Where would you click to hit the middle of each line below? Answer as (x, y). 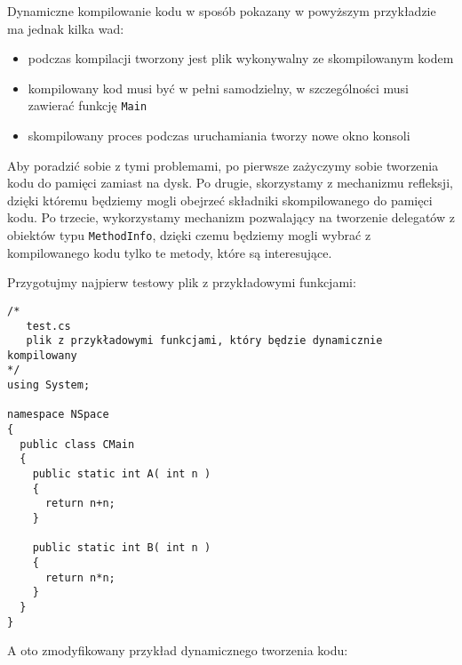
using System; (49, 385)
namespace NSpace (58, 415)
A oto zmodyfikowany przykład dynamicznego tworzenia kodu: (178, 650)
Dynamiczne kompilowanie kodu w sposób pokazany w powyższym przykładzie (222, 11)
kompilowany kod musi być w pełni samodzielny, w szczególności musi (218, 88)
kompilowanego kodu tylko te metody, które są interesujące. (170, 252)
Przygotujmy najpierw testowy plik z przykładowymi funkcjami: (182, 282)
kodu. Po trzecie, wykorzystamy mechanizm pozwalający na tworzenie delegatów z (231, 217)
